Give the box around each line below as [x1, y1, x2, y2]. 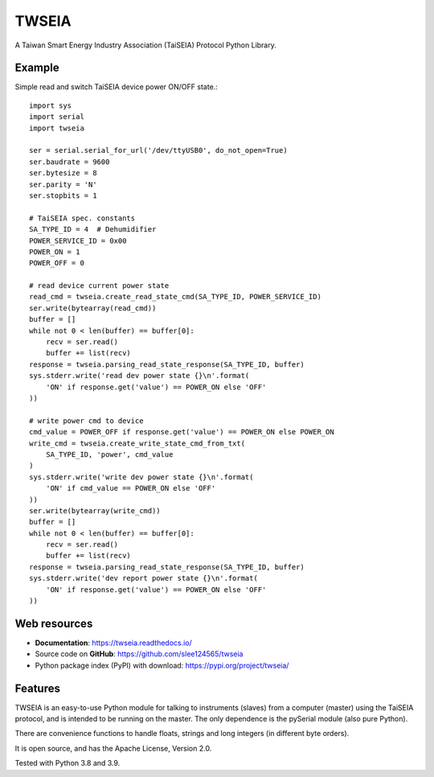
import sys [29, 101, 72, 110]
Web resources [14, 616, 93, 631]
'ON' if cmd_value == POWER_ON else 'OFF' [45, 483, 216, 493]
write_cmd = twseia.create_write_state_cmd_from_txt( [29, 438, 245, 448]
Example [14, 61, 59, 75]
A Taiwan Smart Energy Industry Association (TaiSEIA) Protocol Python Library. [14, 40, 277, 50]
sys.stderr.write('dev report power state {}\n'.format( [29, 573, 259, 583]
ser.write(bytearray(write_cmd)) [29, 506, 161, 515]
